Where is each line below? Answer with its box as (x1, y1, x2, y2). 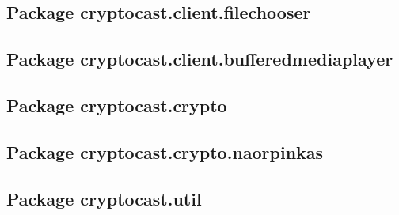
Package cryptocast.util (6, 186, 202, 210)
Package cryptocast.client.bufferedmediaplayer (6, 47, 393, 71)
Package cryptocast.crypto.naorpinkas (6, 139, 324, 164)
